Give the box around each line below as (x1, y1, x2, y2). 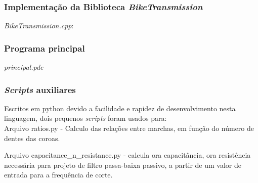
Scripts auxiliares (4, 83, 76, 96)
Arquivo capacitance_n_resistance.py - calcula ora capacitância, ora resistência (4, 150, 251, 160)
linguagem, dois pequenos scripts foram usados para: (4, 113, 167, 123)
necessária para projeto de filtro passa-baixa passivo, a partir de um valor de (4, 159, 241, 170)
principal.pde (4, 62, 44, 72)
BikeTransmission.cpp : (4, 20, 74, 31)
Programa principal (4, 41, 85, 54)
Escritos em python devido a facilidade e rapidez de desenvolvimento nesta (4, 103, 236, 113)
